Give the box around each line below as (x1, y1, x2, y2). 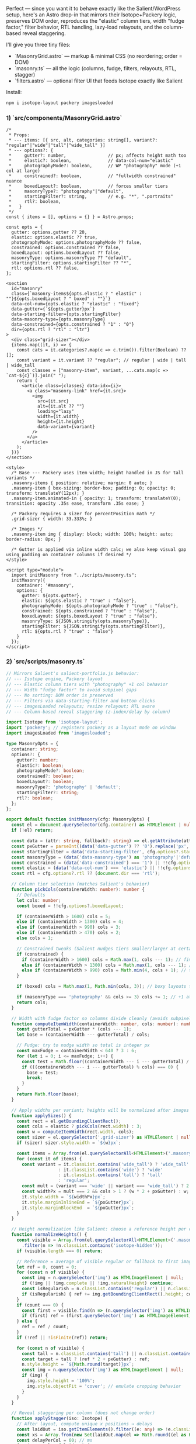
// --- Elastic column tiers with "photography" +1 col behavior (6, 681, 168, 688)
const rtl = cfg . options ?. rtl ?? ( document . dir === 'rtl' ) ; (11, 871, 160, 877)
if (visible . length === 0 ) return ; (16, 1248, 103, 1254)
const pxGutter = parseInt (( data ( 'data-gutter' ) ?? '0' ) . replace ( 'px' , (11, 843, 190, 849)
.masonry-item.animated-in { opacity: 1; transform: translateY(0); (11, 495, 181, 502)
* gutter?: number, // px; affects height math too (8, 153, 187, 158)
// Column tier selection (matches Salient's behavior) (11, 881, 150, 887)
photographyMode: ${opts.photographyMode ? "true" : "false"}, (21, 603, 179, 609)
